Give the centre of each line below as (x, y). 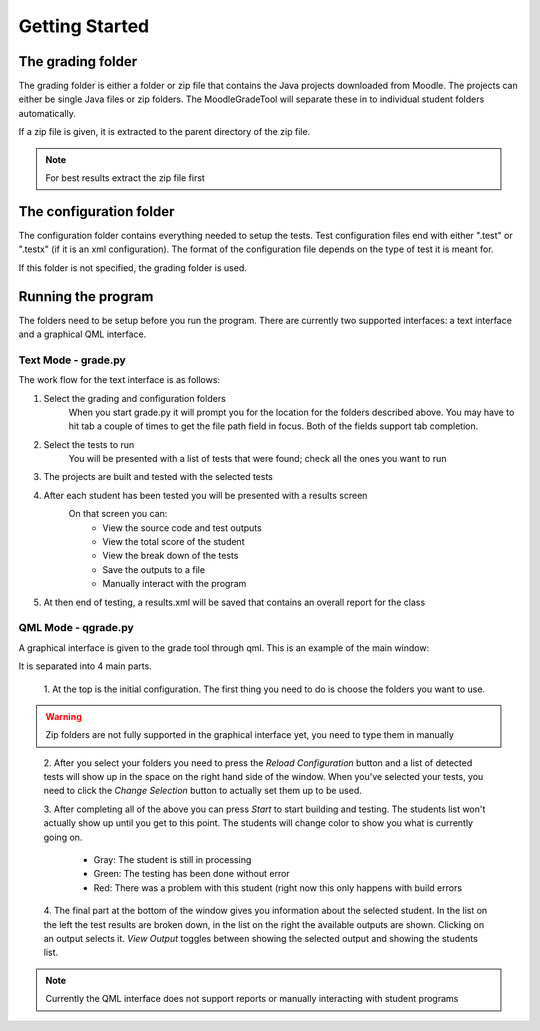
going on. (63, 837)
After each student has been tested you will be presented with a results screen (205, 495)
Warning (63, 716)
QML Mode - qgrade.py (76, 628)
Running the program (86, 296)
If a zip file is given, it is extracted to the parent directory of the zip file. (164, 132)
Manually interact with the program (174, 584)
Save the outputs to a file (153, 569)
